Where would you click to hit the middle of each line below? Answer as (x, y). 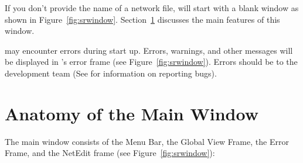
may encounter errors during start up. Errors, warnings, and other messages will (149, 50)
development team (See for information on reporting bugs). (111, 73)
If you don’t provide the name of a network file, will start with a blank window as (152, 8)
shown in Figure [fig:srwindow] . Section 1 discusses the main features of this (142, 19)
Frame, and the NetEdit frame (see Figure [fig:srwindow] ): (110, 153)
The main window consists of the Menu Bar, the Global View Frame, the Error (147, 141)
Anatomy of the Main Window (132, 113)
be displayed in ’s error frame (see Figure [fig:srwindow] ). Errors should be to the (151, 62)
